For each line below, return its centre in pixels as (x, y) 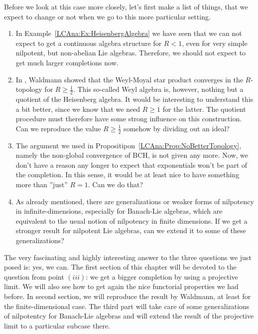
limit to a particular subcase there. (57, 325)
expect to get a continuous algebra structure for (89, 43)
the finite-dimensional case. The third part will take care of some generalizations (127, 306)
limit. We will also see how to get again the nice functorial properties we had (121, 286)
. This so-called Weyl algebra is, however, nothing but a (158, 89)
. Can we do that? (116, 184)
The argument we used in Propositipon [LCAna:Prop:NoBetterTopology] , (129, 145)
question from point (34, 276)
